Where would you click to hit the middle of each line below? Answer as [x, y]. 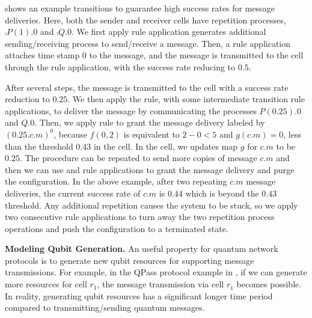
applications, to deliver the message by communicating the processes [131, 110]
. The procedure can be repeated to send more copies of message [138, 158]
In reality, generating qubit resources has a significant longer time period [139, 295]
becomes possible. [269, 284]
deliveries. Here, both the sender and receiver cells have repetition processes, [145, 20]
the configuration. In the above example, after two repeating [116, 181]
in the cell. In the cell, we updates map [166, 146]
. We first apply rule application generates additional [169, 32]
